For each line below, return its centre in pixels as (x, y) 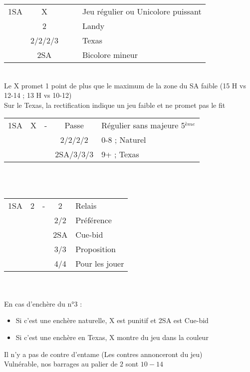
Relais (86, 205)
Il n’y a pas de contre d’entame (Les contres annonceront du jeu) (103, 354)
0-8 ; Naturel (124, 140)
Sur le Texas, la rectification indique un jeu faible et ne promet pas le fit (115, 105)
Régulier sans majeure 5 (143, 125)
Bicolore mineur (110, 55)
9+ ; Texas (120, 154)
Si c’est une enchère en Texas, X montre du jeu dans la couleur (112, 337)
